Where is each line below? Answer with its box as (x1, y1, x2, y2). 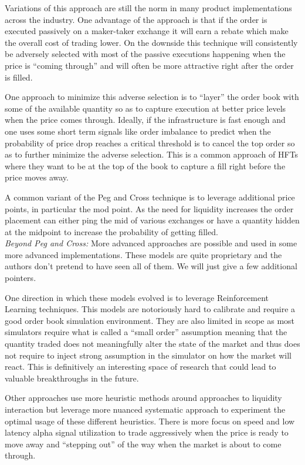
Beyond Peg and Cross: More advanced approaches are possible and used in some (5, 237, 297, 249)
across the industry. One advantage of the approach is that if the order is (5, 13, 267, 25)
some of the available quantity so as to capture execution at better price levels (5, 102, 286, 114)
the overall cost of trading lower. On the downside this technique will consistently (5, 36, 298, 48)
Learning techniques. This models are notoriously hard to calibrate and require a (5, 303, 296, 315)
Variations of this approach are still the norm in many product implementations (5, 2, 292, 14)
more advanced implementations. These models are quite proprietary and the (5, 248, 282, 260)
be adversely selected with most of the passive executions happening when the (5, 48, 286, 60)
